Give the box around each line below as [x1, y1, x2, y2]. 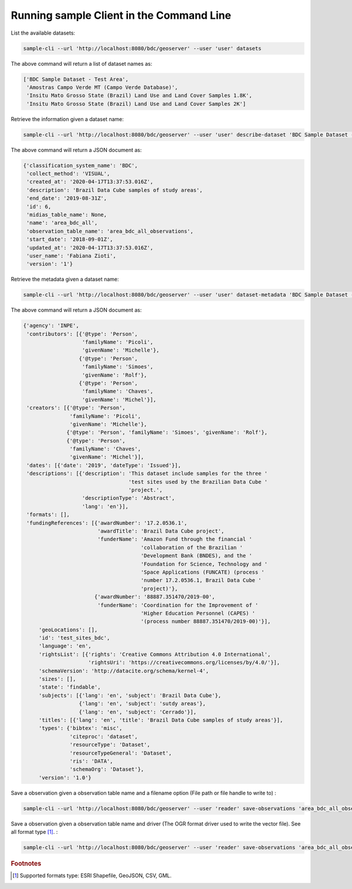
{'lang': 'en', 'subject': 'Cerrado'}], [79, 708, 197, 715]
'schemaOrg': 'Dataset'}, [69, 766, 144, 773]
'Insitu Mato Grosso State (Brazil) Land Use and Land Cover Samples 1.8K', [26, 92, 252, 99]
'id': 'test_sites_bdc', [38, 635, 110, 641]
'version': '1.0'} [38, 774, 92, 781]
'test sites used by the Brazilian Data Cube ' [128, 479, 268, 485]
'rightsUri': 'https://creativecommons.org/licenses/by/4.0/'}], [88, 659, 280, 666]
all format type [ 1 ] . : [11, 829, 58, 836]
